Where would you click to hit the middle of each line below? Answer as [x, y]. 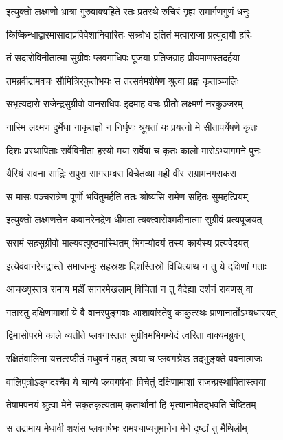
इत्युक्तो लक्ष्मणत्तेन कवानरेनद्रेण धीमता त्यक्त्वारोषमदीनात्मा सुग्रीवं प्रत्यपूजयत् [134, 219]
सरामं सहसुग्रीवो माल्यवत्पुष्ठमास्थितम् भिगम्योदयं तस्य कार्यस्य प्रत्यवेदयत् [127, 242]
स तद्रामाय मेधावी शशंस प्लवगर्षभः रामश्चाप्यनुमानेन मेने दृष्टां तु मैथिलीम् [127, 427]
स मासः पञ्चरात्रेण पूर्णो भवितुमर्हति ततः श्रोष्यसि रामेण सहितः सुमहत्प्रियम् [127, 196]
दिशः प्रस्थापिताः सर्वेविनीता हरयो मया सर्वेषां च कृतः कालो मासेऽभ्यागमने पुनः [134, 150]
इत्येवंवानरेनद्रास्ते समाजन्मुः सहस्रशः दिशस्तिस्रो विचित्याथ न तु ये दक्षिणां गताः [136, 265]
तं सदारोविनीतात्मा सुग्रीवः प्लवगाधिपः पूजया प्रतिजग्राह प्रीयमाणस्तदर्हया [123, 57]
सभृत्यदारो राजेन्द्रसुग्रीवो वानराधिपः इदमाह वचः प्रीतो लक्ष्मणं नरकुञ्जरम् [125, 104]
